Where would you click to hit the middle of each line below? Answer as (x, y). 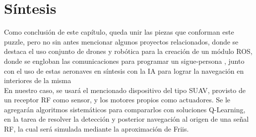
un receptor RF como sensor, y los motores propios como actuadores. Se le (117, 100)
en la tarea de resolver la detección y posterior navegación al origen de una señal (127, 119)
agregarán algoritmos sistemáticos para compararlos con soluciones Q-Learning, (125, 109)
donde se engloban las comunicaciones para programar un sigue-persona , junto (124, 61)
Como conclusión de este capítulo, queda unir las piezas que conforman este (119, 32)
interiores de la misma (38, 80)
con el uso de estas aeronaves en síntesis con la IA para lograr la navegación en (124, 70)
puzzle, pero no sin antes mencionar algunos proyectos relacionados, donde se (121, 41)
